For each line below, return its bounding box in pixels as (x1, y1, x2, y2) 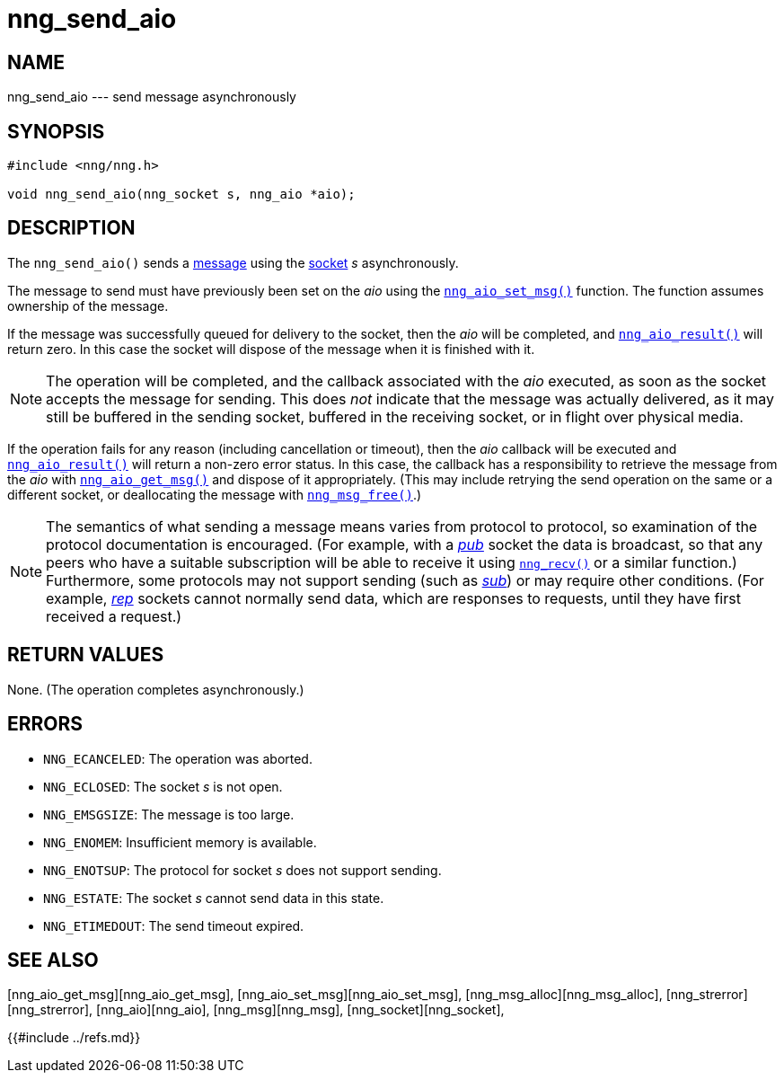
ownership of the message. (7, 297, 169, 314)
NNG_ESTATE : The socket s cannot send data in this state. (43, 890, 384, 906)
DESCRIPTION (7, 217, 136, 240)
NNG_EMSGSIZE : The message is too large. (43, 806, 295, 822)
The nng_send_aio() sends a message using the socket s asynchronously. (7, 254, 459, 270)
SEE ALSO (7, 948, 99, 971)
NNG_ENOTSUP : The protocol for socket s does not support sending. (43, 862, 442, 878)
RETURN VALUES (7, 643, 164, 667)
